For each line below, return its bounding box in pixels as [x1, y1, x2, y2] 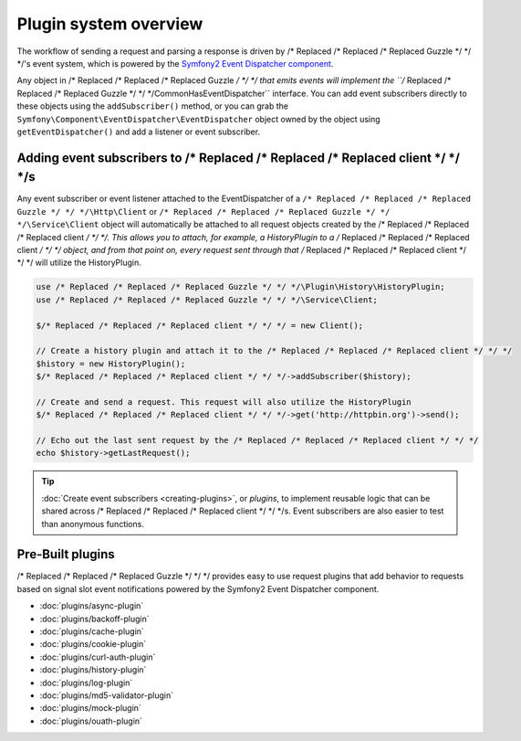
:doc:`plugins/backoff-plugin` [39, 613, 150, 624]
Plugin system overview [16, 14, 203, 34]
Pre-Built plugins [16, 546, 116, 562]
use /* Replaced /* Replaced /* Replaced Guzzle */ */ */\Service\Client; [36, 294, 379, 305]
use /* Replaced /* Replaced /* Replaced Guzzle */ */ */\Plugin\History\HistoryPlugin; [36, 281, 446, 292]
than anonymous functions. [41, 518, 145, 529]
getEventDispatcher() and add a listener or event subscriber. [16, 126, 260, 137]
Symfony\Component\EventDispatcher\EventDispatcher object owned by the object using [16, 113, 380, 124]
